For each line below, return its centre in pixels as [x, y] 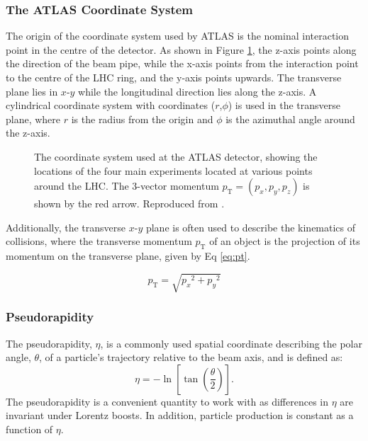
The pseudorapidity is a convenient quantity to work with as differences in [167, 401]
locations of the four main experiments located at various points [173, 170]
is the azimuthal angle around [290, 119]
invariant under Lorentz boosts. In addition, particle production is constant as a [180, 415]
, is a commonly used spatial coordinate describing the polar [232, 343]
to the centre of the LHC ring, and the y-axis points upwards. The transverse [174, 77]
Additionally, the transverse [66, 227]
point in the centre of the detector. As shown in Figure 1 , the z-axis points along [181, 49]
